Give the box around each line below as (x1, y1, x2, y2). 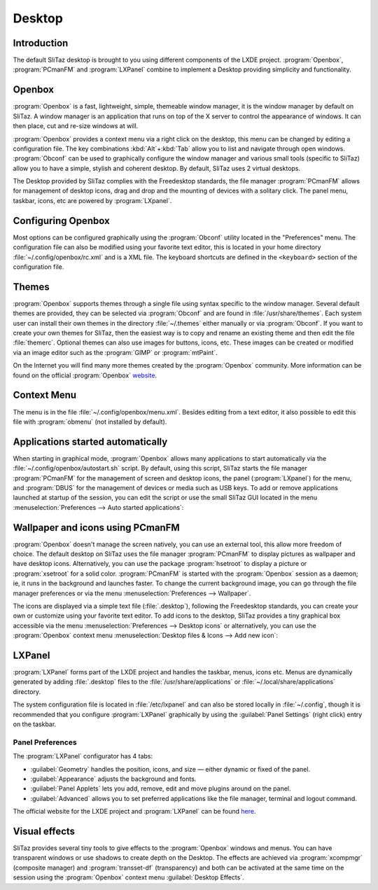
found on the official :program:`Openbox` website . (13, 371, 157, 380)
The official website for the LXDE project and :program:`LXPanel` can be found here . (13, 807, 256, 816)
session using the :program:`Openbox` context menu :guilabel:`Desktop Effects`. (13, 873, 244, 882)
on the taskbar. (13, 720, 57, 728)
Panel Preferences (13, 737, 77, 747)
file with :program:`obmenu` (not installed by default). (13, 417, 167, 426)
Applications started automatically (13, 436, 168, 447)
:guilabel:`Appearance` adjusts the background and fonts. (30, 774, 197, 783)
